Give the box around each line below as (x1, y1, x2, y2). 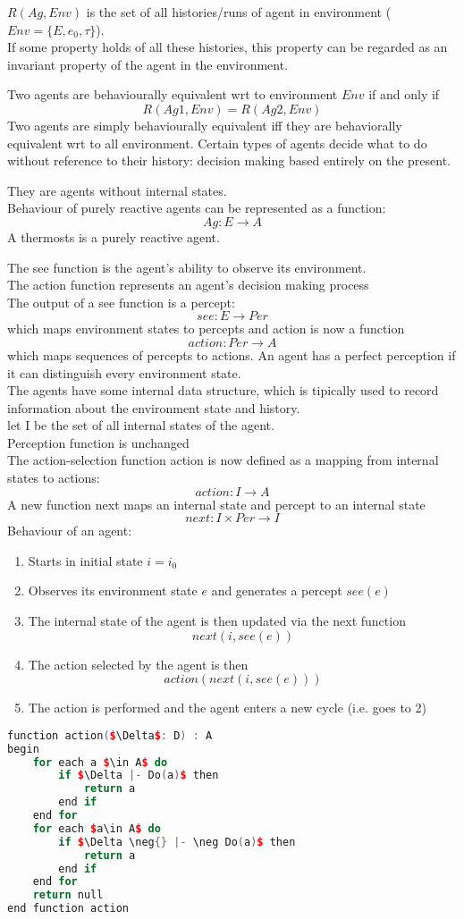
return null (32, 889, 104, 902)
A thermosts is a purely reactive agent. (7, 227, 220, 246)
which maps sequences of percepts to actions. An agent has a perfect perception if (7, 345, 456, 364)
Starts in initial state (28, 551, 143, 569)
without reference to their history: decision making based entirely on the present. (7, 151, 451, 170)
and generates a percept (211, 581, 342, 600)
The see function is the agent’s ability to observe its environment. (7, 257, 367, 276)
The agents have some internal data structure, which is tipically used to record (7, 381, 439, 400)
